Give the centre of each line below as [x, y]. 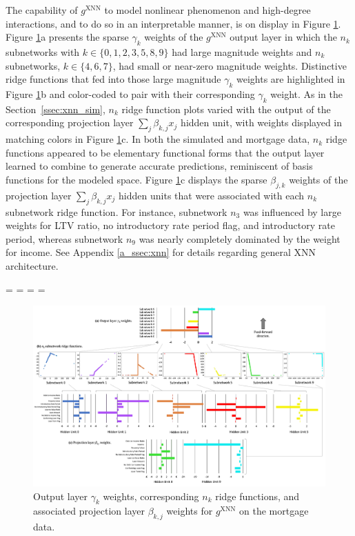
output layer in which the [283, 37]
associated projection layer [89, 511]
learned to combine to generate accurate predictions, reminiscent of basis [159, 166]
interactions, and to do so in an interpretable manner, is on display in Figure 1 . [173, 23]
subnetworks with [43, 51]
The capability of [42, 10]
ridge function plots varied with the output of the [226, 109]
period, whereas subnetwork [64, 238]
